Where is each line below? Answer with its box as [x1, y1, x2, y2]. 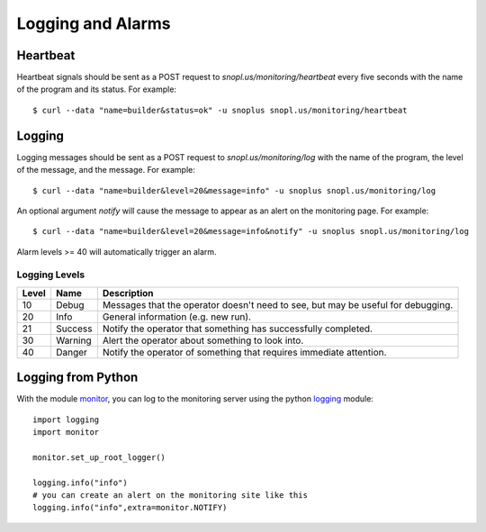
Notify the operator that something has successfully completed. [102, 322, 373, 335]
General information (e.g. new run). [102, 311, 252, 323]
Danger [55, 346, 87, 358]
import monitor [32, 428, 100, 437]
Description [102, 286, 154, 299]
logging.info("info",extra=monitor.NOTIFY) [32, 502, 228, 513]
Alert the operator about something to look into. [102, 334, 304, 347]
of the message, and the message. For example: [16, 165, 195, 176]
